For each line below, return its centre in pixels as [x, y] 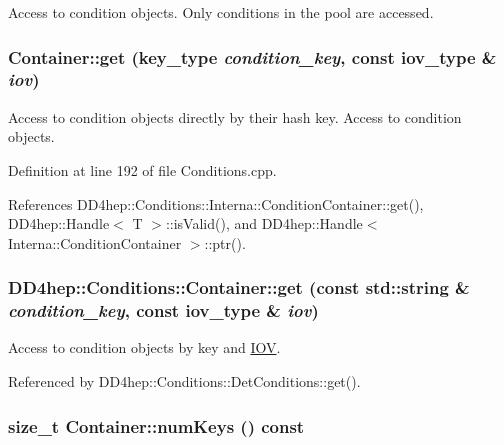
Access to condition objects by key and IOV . [144, 347]
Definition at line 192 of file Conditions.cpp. [142, 169]
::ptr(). [225, 242]
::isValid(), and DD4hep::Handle [264, 223]
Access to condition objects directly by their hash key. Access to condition [235, 116]
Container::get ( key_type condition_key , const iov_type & [252, 56]
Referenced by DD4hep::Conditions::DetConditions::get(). [184, 381]
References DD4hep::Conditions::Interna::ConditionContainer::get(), [216, 203]
